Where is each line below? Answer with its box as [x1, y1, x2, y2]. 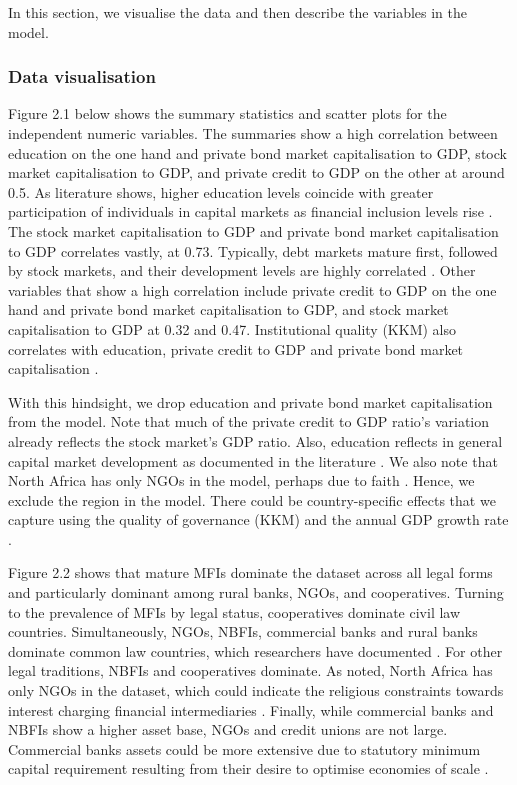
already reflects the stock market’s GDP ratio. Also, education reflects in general [8, 430, 503, 451]
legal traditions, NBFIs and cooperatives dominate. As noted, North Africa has [8, 660, 493, 681]
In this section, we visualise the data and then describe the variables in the [8, 2, 468, 22]
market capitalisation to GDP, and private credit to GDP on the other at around [8, 162, 505, 183]
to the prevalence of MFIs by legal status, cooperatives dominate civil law [8, 601, 461, 622]
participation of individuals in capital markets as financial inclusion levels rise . [8, 201, 493, 222]
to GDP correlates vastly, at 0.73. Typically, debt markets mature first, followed [8, 240, 498, 261]
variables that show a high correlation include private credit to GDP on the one [8, 279, 497, 300]
